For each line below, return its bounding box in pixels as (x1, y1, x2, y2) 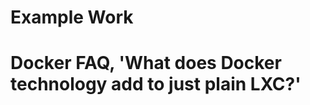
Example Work (10, 6, 134, 29)
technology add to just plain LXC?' (10, 73, 302, 96)
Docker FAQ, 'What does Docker (10, 52, 282, 75)
